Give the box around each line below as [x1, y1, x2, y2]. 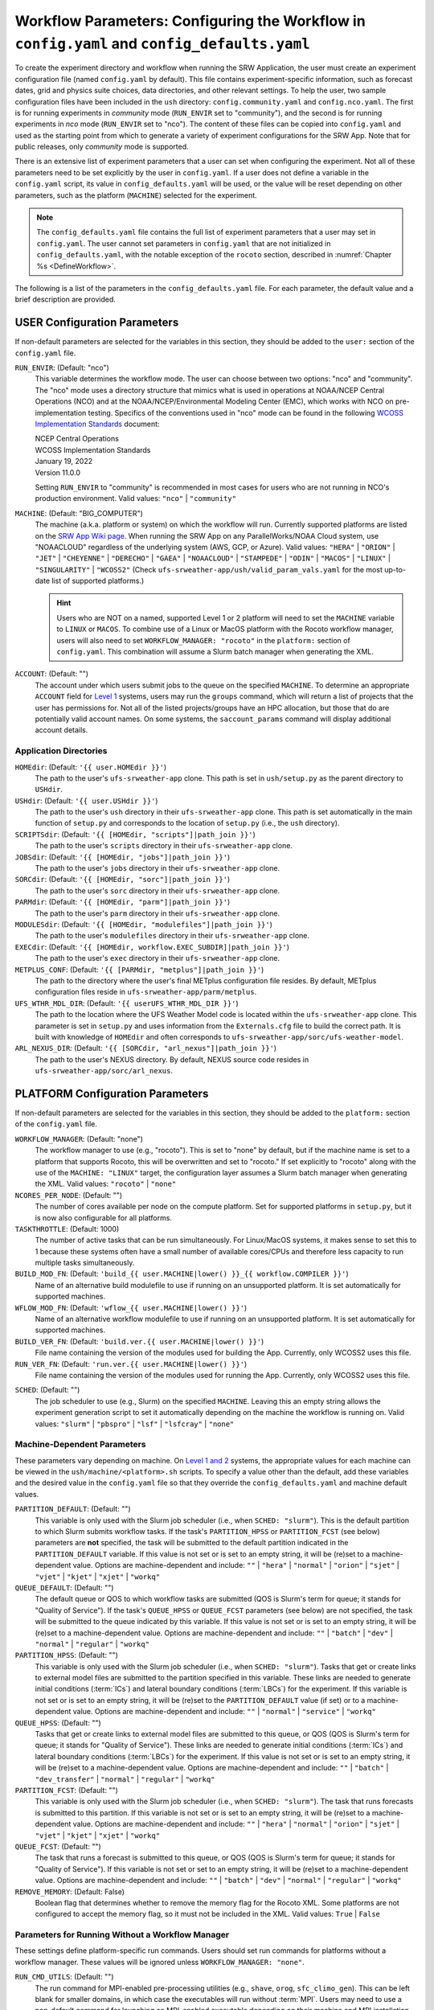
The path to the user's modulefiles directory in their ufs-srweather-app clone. [35, 931, 309, 941]
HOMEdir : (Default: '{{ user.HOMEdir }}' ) [14, 762, 167, 772]
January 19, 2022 [35, 457, 92, 466]
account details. [35, 725, 88, 735]
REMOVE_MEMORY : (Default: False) [14, 1886, 125, 1897]
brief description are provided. [14, 294, 117, 305]
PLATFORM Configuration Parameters [14, 1086, 209, 1101]
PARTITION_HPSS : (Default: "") [14, 1651, 118, 1660]
